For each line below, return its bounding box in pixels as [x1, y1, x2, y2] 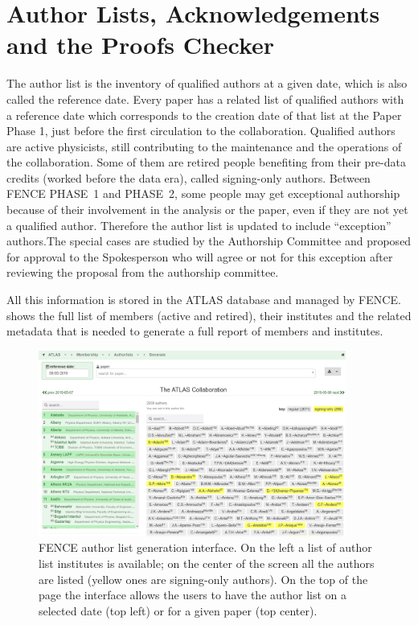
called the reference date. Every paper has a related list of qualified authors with [6, 90, 404, 107]
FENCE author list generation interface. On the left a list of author [39, 539, 372, 556]
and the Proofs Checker [6, 28, 275, 61]
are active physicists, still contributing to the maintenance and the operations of [6, 138, 402, 154]
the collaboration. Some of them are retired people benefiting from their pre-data [6, 154, 406, 171]
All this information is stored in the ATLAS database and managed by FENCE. [6, 291, 401, 308]
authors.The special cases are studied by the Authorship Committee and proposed [6, 232, 412, 249]
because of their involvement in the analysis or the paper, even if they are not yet [6, 201, 408, 218]
